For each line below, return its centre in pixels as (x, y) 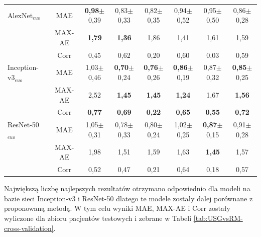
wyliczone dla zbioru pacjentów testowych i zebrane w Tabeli (98, 218)
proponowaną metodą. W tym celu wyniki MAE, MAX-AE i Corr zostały (117, 208)
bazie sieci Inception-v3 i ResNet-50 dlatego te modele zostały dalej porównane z (128, 198)
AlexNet (20, 15)
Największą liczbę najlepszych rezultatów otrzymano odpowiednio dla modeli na (127, 188)
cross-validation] (29, 228)
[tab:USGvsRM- (218, 218)
